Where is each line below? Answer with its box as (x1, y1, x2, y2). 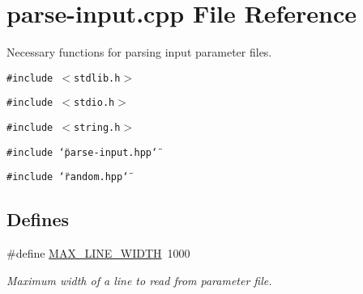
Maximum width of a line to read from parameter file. (6, 271, 272, 288)
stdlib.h (74, 72, 121, 84)
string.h (74, 122, 121, 134)
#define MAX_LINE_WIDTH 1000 (6, 245, 190, 262)
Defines (6, 207, 70, 232)
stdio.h (74, 97, 115, 109)
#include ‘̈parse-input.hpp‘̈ (6, 146, 158, 158)
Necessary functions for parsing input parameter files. (6, 44, 272, 61)
